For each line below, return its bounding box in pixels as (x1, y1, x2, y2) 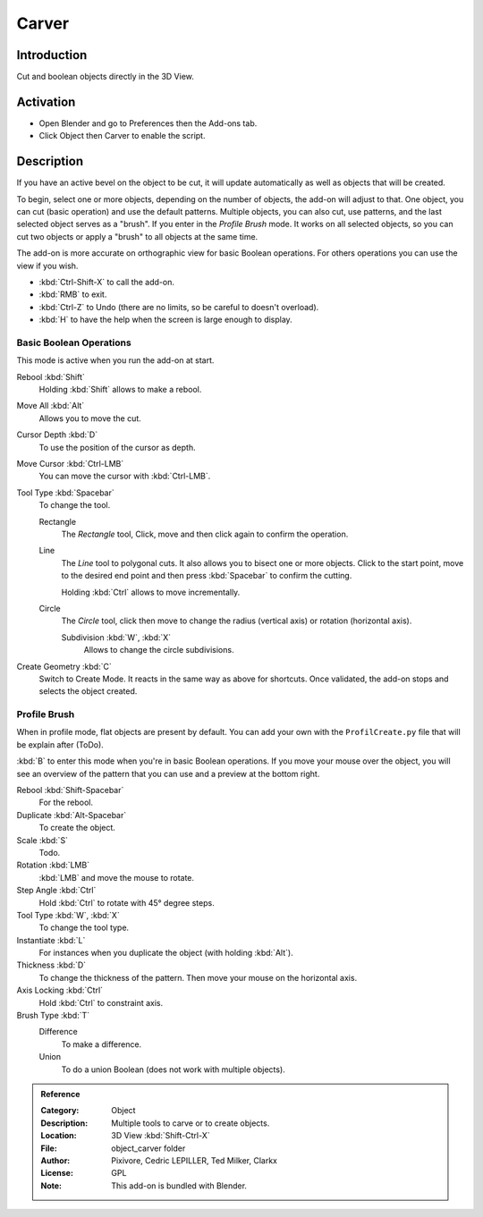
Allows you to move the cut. (38, 412, 142, 424)
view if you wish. (16, 260, 79, 271)
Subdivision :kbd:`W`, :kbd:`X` (61, 631, 172, 643)
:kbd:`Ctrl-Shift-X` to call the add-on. (38, 277, 174, 287)
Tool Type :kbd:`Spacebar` (16, 487, 115, 498)
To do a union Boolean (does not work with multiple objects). (61, 1064, 285, 1075)
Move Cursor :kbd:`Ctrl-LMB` (16, 459, 124, 469)
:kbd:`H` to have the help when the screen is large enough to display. (38, 314, 292, 325)
